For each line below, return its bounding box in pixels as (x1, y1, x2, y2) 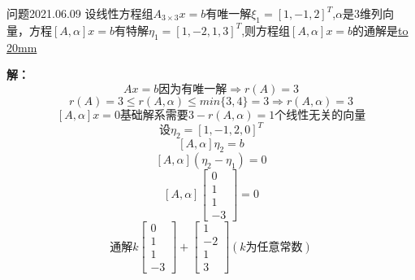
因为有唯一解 (158, 83, 227, 95)
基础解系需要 (119, 109, 188, 121)
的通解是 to (352, 21, 409, 38)
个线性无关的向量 (275, 109, 366, 121)
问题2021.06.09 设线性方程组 (6, 5, 153, 21)
